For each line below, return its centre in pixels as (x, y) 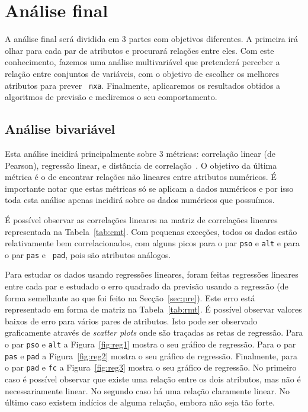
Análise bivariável (60, 129)
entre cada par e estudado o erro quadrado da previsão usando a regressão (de (147, 286)
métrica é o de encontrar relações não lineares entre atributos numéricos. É (141, 177)
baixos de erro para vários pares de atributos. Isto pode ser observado (131, 321)
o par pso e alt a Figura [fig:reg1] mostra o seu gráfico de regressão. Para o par (150, 344)
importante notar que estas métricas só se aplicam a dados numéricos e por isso (149, 188)
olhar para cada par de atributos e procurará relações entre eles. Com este (139, 50)
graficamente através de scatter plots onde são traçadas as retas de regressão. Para (154, 332)
